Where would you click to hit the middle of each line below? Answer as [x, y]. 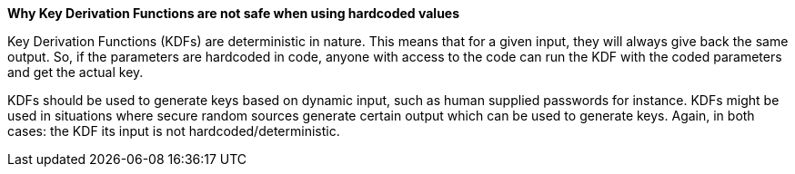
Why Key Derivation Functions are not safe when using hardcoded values [234, 13]
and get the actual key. [75, 72]
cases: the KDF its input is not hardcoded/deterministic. [174, 131]
